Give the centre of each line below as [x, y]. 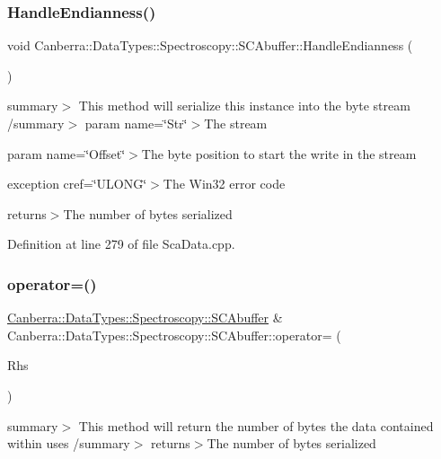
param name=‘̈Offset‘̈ [66, 153]
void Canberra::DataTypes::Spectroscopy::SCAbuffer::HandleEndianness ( [210, 45]
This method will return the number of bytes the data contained [256, 425]
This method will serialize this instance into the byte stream [244, 106]
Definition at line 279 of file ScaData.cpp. [121, 244]
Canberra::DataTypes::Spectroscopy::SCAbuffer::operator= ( [174, 335]
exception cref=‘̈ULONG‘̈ [77, 184]
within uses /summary [69, 443]
